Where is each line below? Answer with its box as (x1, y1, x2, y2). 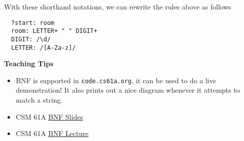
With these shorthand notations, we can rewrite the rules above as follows (4, 1, 231, 11)
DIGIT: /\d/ (11, 35, 51, 43)
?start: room (11, 19, 55, 26)
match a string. (16, 95, 63, 105)
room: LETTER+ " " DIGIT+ (11, 27, 98, 35)
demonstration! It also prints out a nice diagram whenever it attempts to (16, 85, 240, 95)
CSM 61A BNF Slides (16, 111, 83, 122)
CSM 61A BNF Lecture (16, 128, 89, 139)
